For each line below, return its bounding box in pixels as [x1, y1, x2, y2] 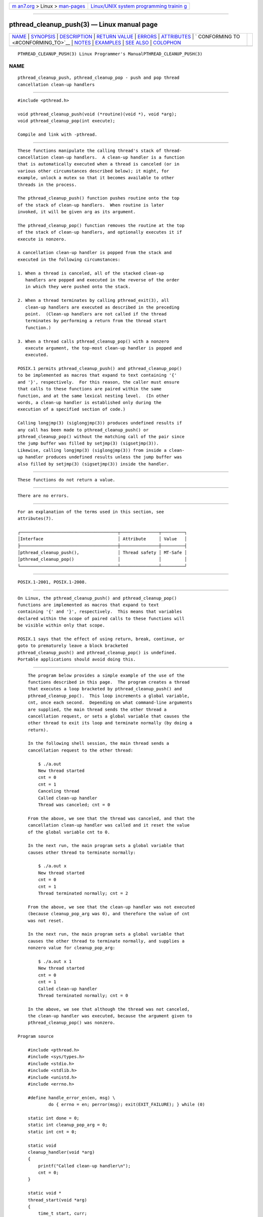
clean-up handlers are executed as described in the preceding [25, 304, 180, 310]
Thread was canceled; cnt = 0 [38, 802, 111, 808]
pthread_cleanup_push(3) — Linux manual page [9, 20, 158, 29]
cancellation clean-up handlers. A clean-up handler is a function [18, 154, 185, 160]
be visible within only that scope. [18, 623, 105, 628]
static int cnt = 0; [27, 1129, 77, 1134]
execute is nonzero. [18, 236, 67, 242]
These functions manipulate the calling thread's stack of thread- [18, 148, 182, 153]
